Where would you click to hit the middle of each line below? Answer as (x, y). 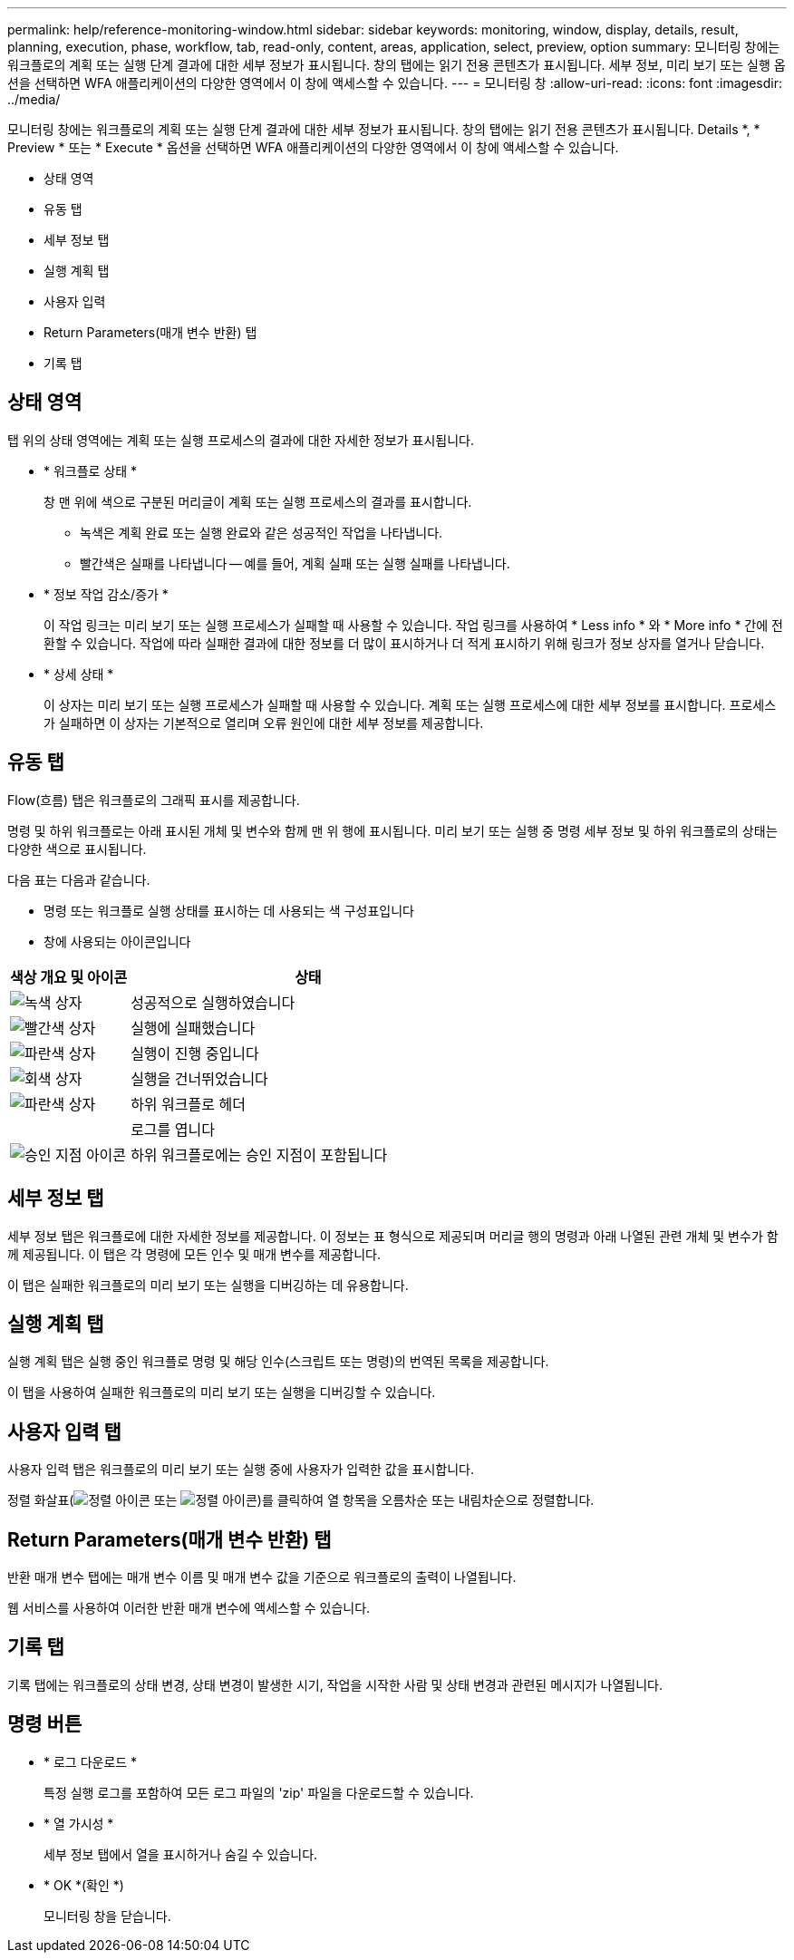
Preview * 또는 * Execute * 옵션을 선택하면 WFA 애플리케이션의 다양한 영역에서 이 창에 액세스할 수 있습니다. (313, 147)
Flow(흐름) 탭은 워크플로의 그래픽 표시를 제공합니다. (154, 800)
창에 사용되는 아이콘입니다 (117, 941)
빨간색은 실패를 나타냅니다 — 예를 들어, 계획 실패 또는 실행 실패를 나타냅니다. (295, 563)
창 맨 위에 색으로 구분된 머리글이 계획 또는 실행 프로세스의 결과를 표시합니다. (258, 501)
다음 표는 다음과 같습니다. (79, 879)
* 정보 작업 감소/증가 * (106, 594)
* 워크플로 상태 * (91, 471)
